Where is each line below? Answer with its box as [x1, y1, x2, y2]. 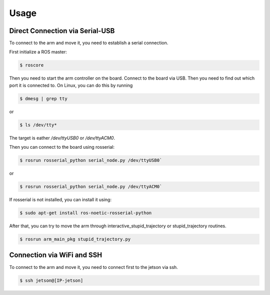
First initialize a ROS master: [9, 49, 67, 55]
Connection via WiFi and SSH [9, 251, 102, 259]
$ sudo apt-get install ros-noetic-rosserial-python [19, 210, 152, 216]
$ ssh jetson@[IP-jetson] [19, 277, 83, 283]
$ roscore [19, 63, 44, 68]
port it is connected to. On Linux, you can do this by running [9, 82, 133, 88]
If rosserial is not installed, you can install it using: [9, 197, 112, 203]
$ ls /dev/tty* [19, 122, 57, 128]
